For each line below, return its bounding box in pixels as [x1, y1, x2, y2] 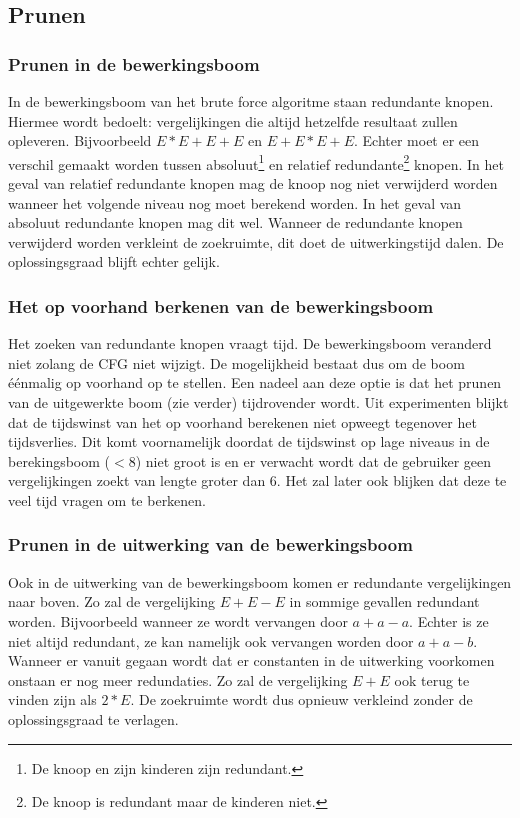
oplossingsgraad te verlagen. [8, 708, 179, 729]
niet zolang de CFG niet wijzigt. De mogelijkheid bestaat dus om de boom [8, 352, 465, 373]
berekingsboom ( [8, 450, 111, 471]
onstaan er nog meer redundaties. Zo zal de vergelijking [8, 669, 348, 690]
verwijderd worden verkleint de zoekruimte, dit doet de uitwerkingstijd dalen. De [8, 231, 504, 252]
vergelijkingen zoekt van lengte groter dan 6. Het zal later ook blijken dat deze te [8, 470, 507, 491]
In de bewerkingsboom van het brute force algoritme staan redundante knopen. [8, 91, 494, 111]
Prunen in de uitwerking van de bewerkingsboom [8, 532, 413, 557]
